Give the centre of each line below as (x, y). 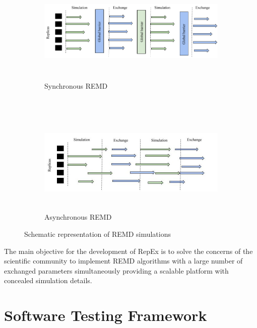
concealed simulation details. (48, 280)
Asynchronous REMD (78, 217)
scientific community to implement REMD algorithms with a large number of (123, 261)
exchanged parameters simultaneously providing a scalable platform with (116, 270)
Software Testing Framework (106, 315)
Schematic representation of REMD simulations (98, 234)
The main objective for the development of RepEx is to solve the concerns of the (128, 251)
